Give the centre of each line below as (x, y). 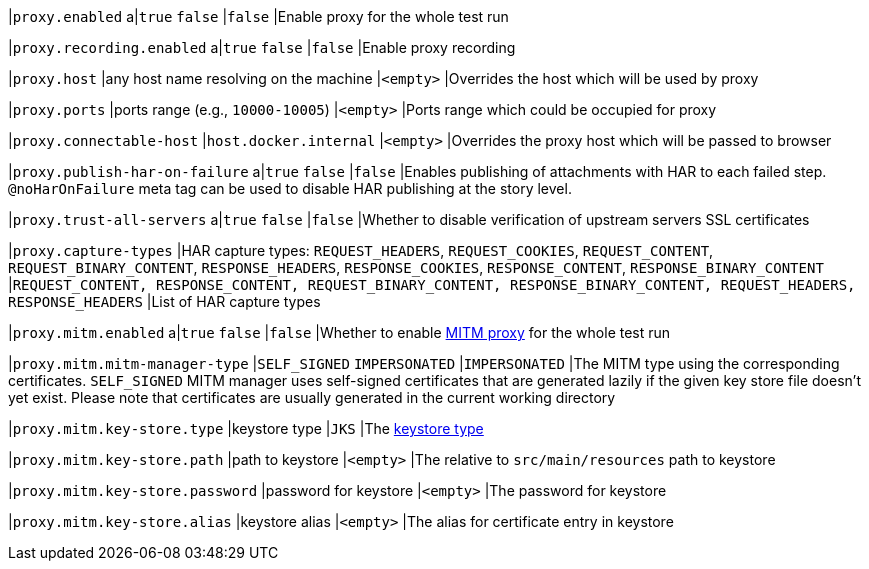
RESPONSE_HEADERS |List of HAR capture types (164, 301)
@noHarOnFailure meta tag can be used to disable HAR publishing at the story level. (290, 188)
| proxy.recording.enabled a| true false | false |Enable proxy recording (262, 47)
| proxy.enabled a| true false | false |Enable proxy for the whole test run (258, 16)
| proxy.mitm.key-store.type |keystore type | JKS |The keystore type (246, 428)
